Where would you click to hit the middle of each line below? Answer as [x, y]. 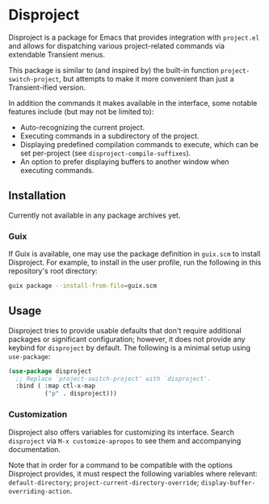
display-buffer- [228, 483]
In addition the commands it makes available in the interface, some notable [133, 103]
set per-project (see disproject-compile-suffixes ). [105, 153]
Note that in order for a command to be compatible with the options [120, 465]
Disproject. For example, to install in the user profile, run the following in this [135, 263]
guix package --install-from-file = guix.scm [83, 286]
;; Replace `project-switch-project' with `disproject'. [113, 379]
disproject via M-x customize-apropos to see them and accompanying [125, 440]
